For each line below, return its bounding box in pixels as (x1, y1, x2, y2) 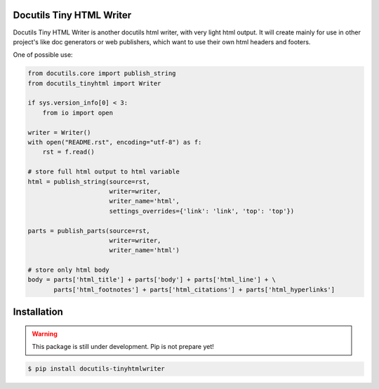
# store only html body (27, 266, 110, 274)
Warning (32, 329, 58, 338)
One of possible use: (13, 51, 73, 59)
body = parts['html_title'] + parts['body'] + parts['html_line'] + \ (27, 276, 277, 284)
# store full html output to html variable (27, 168, 180, 176)
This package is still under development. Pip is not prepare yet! (32, 343, 214, 351)
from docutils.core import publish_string (27, 70, 176, 77)
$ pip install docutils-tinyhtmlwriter (27, 365, 165, 373)
